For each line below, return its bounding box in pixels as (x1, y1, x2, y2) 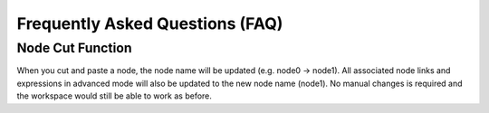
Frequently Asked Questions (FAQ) (16, 14, 283, 33)
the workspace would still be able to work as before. (16, 90, 213, 101)
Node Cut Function (16, 40, 132, 56)
